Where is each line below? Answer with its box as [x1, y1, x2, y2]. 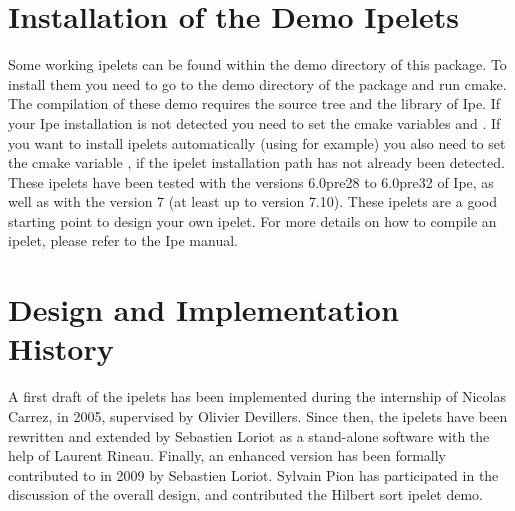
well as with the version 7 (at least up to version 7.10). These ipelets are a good [8, 191, 497, 212]
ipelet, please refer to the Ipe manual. [8, 230, 238, 251]
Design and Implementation [8, 289, 399, 330]
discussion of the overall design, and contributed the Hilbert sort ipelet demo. [8, 484, 484, 505]
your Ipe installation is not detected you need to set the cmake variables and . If [8, 112, 501, 133]
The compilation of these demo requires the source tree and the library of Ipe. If [8, 93, 501, 114]
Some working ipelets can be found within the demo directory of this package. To [8, 54, 507, 75]
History [8, 328, 114, 369]
